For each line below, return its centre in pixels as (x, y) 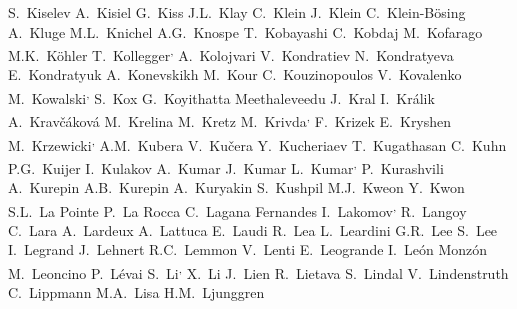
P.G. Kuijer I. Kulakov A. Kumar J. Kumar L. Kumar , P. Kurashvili (226, 166)
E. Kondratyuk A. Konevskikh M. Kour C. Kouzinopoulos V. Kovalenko (235, 74)
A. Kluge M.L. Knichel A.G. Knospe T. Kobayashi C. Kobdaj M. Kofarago (245, 31)
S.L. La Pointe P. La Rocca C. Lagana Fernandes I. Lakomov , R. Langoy (237, 209)
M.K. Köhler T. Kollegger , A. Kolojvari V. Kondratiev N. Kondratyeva (231, 53)
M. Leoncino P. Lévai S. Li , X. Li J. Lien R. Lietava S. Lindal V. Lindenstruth (258, 271)
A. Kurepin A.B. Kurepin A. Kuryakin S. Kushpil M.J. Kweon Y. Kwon (236, 187)
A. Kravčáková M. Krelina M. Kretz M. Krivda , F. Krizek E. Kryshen (230, 119)
